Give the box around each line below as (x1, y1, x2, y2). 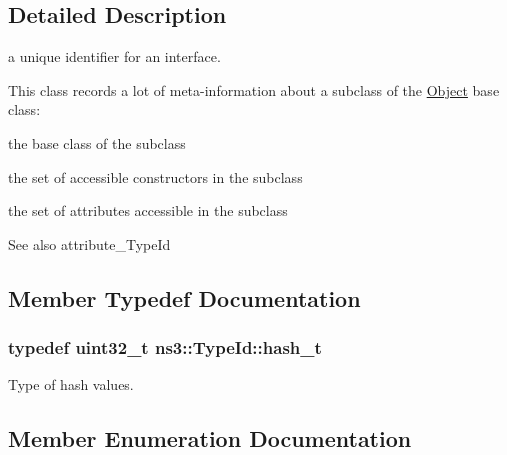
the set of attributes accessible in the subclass (8, 200, 288, 221)
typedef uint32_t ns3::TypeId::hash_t (8, 335, 322, 360)
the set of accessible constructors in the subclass (8, 166, 303, 187)
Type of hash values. (8, 374, 134, 395)
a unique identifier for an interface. (8, 46, 221, 67)
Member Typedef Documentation (8, 282, 361, 313)
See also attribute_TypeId (8, 233, 171, 254)
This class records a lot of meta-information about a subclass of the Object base (8, 79, 500, 100)
